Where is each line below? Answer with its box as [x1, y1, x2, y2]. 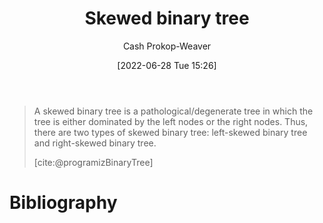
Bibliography [9, 192, 118, 214]
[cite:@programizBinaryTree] [33, 156, 154, 168]
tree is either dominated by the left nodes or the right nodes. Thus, [33, 115, 309, 127]
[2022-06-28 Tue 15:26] [117, 59, 217, 71]
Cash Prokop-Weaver [122, 40, 212, 52]
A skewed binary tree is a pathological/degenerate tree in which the [33, 105, 314, 117]
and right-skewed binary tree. [33, 137, 157, 149]
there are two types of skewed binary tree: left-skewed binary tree [33, 126, 308, 138]
